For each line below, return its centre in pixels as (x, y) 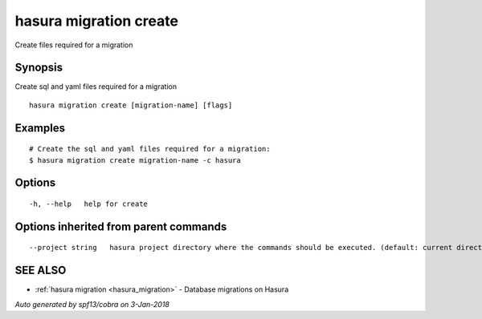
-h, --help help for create (89, 204)
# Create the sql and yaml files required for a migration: (150, 149)
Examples (40, 128)
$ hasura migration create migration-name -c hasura (135, 160)
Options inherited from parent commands (121, 226)
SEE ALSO (41, 271)
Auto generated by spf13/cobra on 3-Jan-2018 (92, 304)
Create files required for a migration (74, 45)
